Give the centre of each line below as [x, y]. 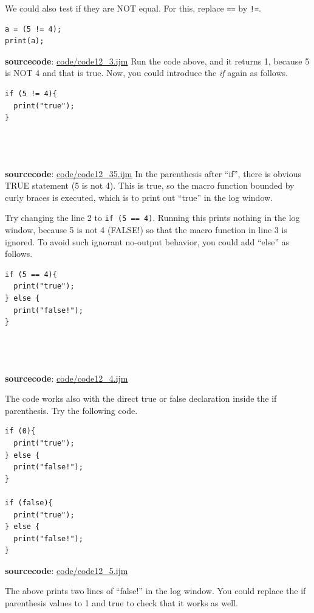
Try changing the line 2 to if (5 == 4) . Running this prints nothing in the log [152, 218]
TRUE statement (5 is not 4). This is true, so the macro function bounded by [150, 185]
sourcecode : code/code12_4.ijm [67, 378]
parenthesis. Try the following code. [71, 410]
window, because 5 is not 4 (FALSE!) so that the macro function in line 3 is [146, 230]
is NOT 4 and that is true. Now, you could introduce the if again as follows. [146, 73]
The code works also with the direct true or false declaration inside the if [141, 398]
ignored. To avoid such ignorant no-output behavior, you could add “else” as [147, 241]
